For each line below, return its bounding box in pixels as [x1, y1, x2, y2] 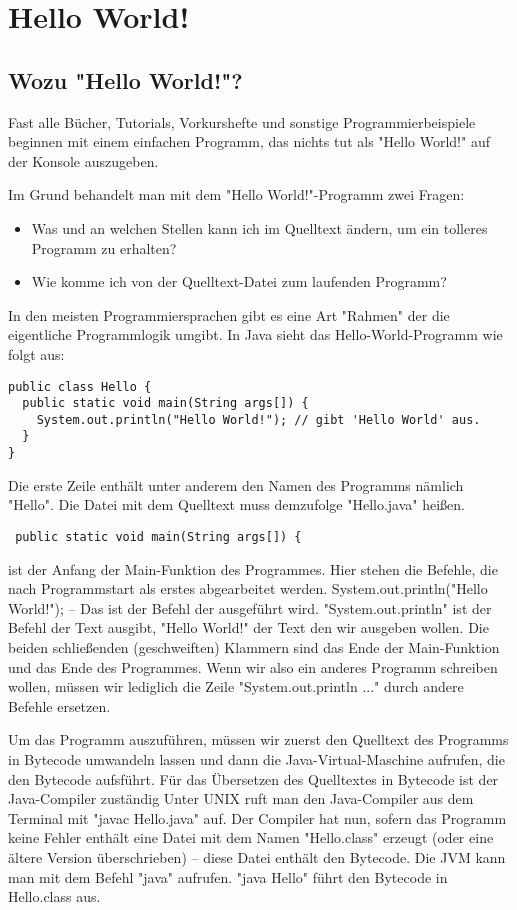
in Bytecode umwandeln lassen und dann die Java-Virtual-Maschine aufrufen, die [8, 748, 505, 769]
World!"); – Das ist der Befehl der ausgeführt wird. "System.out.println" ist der [8, 597, 492, 618]
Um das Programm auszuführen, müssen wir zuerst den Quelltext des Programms [8, 729, 509, 750]
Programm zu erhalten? [31, 237, 177, 258]
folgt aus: [8, 343, 65, 364]
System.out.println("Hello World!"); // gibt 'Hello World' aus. [36, 412, 481, 427]
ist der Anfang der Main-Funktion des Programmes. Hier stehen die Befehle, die [8, 558, 498, 579]
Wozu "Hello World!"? [8, 64, 243, 95]
